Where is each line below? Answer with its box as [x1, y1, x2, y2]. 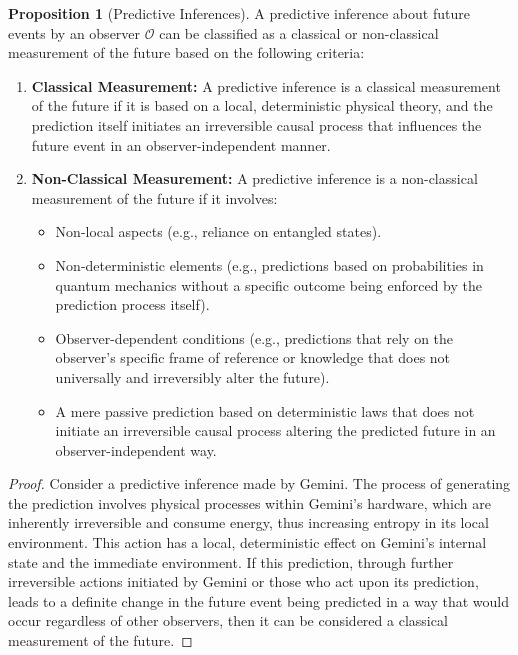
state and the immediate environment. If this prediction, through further [8, 551, 454, 572]
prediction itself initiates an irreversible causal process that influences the [31, 114, 482, 135]
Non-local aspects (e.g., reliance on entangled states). [55, 221, 382, 242]
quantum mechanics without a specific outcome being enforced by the [55, 274, 482, 295]
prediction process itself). [55, 294, 210, 315]
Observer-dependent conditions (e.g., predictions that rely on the [55, 327, 454, 348]
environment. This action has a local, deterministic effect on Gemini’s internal [8, 532, 487, 553]
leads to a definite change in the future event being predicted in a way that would [8, 590, 510, 611]
